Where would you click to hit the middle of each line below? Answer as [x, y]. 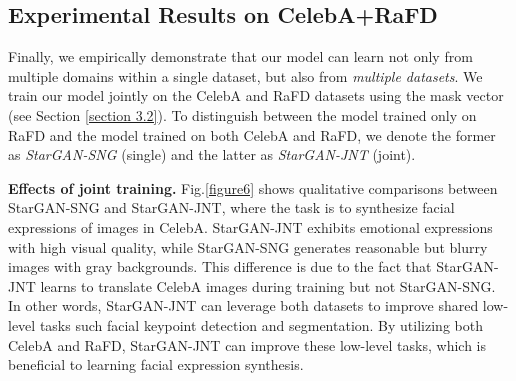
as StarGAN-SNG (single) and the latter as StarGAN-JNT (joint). [212, 154]
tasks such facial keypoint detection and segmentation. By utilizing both [261, 324]
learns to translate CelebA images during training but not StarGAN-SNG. [268, 285]
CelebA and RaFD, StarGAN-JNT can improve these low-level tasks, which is [247, 344]
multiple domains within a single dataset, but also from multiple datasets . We [245, 75]
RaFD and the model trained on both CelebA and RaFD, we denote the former [252, 134]
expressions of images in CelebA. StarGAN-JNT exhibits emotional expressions [250, 226]
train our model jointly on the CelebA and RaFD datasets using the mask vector [256, 95]
